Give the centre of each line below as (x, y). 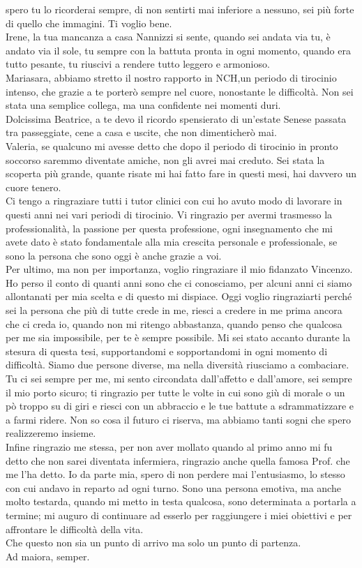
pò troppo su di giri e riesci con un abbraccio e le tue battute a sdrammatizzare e (180, 406)
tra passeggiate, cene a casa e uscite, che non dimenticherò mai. (141, 132)
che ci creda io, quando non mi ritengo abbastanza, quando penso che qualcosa (174, 323)
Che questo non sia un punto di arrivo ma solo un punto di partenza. (153, 543)
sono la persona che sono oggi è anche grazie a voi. (114, 255)
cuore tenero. (33, 187)
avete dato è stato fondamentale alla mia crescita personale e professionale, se (172, 242)
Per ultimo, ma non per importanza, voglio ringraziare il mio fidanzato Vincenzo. (179, 269)
